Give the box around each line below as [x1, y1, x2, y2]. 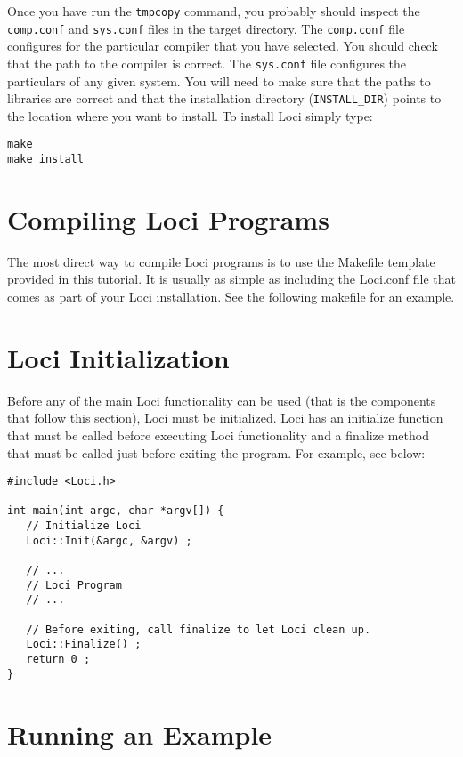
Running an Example [7, 715, 272, 752]
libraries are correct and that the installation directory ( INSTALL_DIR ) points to [7, 89, 442, 108]
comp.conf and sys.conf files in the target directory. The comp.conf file [7, 19, 405, 37]
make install [7, 153, 84, 166]
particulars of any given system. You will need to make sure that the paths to [7, 71, 431, 90]
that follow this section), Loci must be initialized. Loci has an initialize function [7, 408, 443, 427]
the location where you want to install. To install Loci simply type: [7, 106, 373, 125]
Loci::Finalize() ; [26, 638, 142, 651]
